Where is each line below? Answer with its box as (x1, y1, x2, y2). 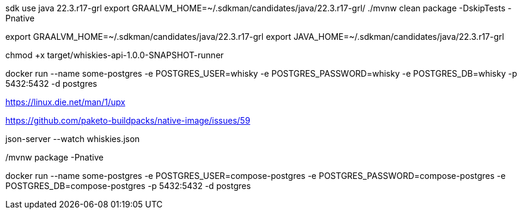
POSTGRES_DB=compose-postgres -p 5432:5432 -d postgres (5, 181, 251, 191)
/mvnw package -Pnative (5, 152, 104, 162)
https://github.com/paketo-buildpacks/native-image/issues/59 (5, 115, 250, 125)
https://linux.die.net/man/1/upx (5, 97, 126, 107)
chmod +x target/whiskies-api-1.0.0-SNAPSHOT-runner (5, 50, 224, 60)
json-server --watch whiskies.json (5, 134, 140, 144)
